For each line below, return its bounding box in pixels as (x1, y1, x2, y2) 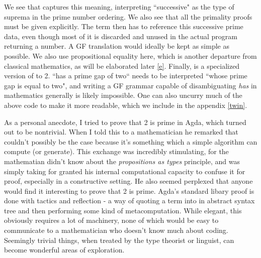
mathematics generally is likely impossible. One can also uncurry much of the (4, 90, 242, 100)
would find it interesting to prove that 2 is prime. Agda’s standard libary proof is (4, 185, 254, 196)
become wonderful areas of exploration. (4, 244, 125, 255)
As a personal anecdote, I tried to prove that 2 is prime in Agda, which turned (4, 116, 246, 127)
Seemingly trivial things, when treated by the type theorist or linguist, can (4, 234, 234, 245)
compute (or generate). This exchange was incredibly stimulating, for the (4, 146, 229, 157)
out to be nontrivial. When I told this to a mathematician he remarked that (4, 126, 238, 137)
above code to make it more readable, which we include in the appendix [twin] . (4, 99, 247, 110)
